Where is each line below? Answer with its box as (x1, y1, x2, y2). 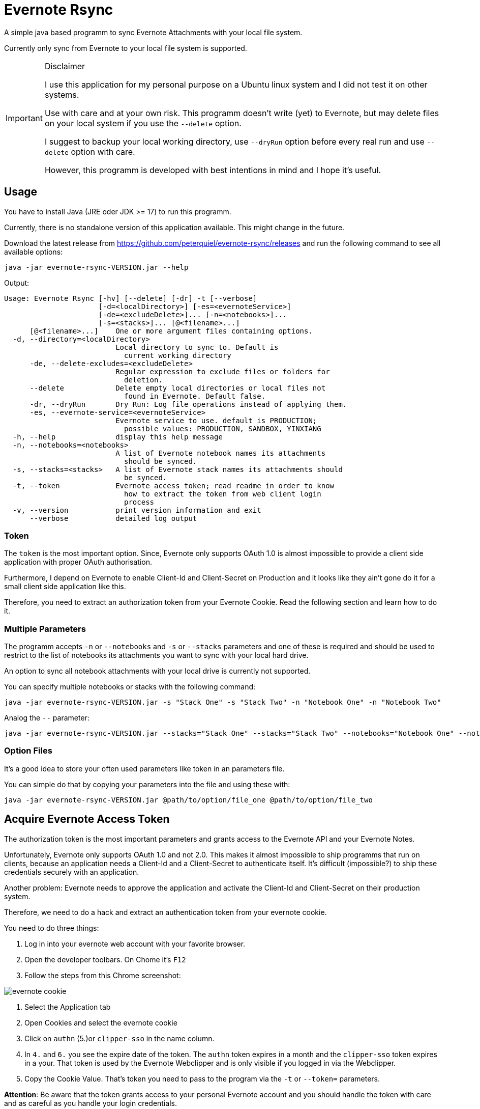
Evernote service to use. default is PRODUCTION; (115, 416, 317, 425)
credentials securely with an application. (4, 867, 139, 876)
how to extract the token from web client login (124, 489, 321, 498)
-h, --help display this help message (12, 432, 223, 441)
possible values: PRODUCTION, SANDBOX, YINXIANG (124, 424, 321, 433)
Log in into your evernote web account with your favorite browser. (24, 939, 246, 948)
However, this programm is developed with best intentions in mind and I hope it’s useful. (44, 164, 381, 175)
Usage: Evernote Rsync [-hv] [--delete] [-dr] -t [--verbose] (4, 294, 257, 302)
